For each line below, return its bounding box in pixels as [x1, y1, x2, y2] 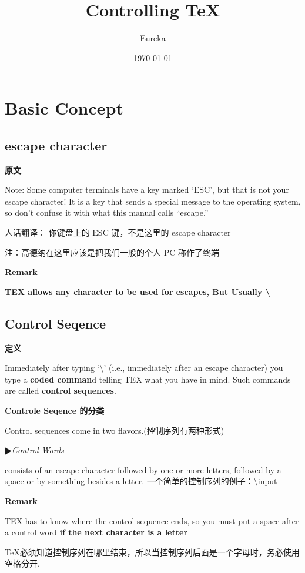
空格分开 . [5, 557, 40, 569]
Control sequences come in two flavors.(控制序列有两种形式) [5, 424, 224, 436]
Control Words [12, 444, 64, 456]
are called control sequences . [5, 384, 116, 397]
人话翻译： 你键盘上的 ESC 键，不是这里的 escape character [5, 226, 231, 239]
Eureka [140, 32, 166, 44]
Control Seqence [5, 314, 106, 332]
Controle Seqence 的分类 [5, 404, 105, 417]
